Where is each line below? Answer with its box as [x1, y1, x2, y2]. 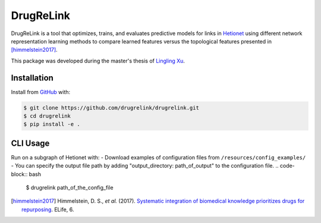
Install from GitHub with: [11, 88, 71, 95]
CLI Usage [11, 138, 50, 148]
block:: [11, 170, 28, 178]
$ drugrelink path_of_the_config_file [26, 184, 114, 191]
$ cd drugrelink [23, 113, 71, 119]
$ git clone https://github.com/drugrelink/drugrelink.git [23, 104, 199, 111]
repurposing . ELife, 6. [21, 206, 74, 213]
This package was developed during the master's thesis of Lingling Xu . [11, 57, 185, 64]
